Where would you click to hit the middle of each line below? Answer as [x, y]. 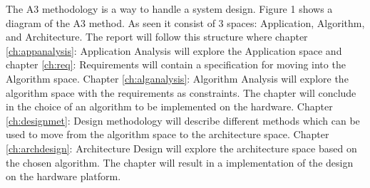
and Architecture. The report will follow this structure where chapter [157, 37]
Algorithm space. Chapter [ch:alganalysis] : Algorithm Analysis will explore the [177, 78]
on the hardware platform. [63, 176]
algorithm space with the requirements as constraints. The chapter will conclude [181, 92]
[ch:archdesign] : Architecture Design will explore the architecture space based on [181, 148]
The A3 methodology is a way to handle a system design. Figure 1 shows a [169, 9]
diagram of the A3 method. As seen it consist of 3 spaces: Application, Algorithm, [185, 22]
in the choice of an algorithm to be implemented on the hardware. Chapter [169, 106]
